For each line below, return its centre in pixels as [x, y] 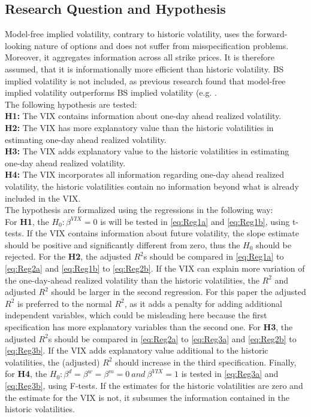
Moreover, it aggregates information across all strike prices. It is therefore [140, 57]
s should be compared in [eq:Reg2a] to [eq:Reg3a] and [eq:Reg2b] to [172, 338]
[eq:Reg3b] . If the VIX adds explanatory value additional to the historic [137, 350]
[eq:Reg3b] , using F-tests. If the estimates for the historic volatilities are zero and [154, 386]
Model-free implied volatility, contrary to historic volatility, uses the [129, 34]
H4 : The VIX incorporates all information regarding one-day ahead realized [145, 174]
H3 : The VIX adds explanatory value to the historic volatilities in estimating [147, 151]
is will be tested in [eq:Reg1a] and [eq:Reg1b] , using [195, 221]
